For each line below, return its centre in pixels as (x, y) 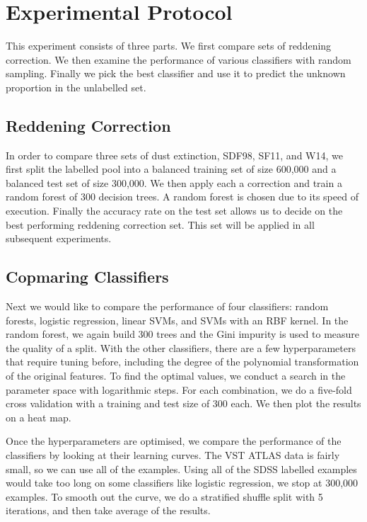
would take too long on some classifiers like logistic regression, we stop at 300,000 (182, 483)
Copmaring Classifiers (87, 277)
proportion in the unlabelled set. (76, 87)
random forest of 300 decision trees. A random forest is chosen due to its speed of (182, 197)
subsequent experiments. (59, 238)
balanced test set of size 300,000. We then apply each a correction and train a (174, 182)
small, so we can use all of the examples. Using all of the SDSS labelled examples (181, 469)
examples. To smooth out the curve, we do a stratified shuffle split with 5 (164, 496)
